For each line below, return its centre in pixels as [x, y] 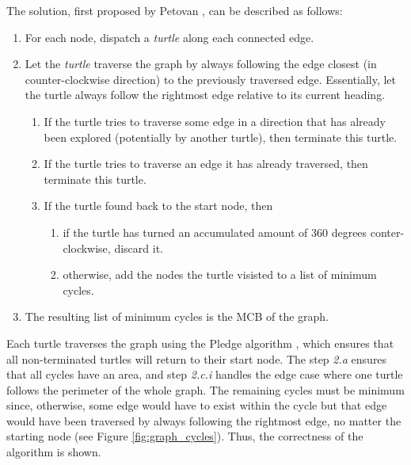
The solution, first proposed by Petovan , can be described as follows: [175, 10]
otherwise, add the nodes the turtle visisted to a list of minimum [220, 274]
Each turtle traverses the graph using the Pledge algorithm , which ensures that [200, 343]
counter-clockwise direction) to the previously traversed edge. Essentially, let [210, 79]
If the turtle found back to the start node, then [158, 206]
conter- [387, 232]
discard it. [139, 248]
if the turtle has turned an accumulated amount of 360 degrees [215, 232]
